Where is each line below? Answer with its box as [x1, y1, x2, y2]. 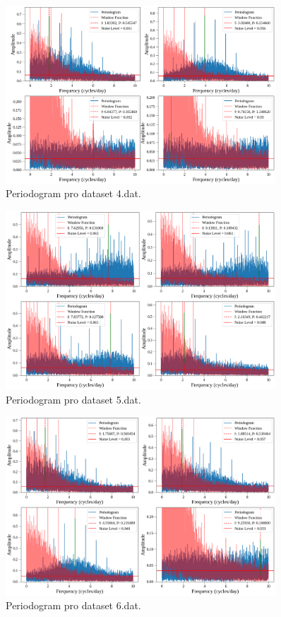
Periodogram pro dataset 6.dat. [6, 598, 141, 613]
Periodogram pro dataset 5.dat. [6, 392, 141, 406]
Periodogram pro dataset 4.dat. [6, 186, 141, 201]
